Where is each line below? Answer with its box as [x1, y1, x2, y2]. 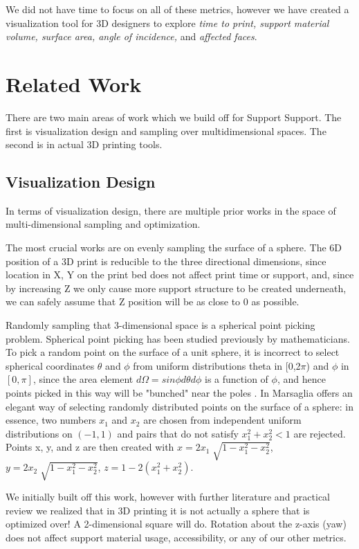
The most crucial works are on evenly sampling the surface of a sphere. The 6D [6, 240, 342, 255]
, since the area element [33, 372, 134, 386]
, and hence [277, 372, 326, 386]
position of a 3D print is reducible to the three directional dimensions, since [6, 253, 326, 268]
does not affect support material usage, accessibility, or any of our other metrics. [6, 530, 347, 545]
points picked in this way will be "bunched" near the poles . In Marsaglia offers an [6, 386, 353, 400]
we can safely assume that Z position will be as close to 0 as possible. [6, 294, 300, 309]
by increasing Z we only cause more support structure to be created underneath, [6, 280, 347, 295]
